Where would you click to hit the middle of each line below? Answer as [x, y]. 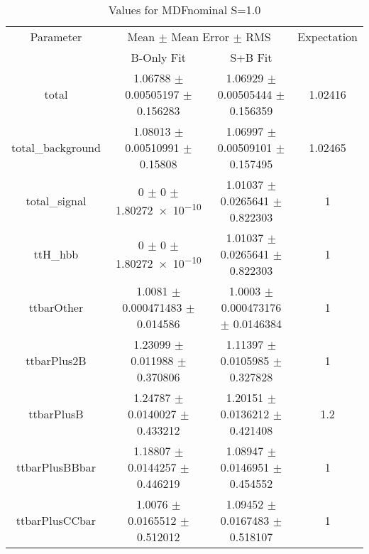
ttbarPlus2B [56, 360]
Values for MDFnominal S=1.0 [184, 10]
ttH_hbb [56, 254]
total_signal [56, 201]
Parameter [56, 37]
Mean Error [200, 37]
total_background [56, 147]
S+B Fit [251, 57]
